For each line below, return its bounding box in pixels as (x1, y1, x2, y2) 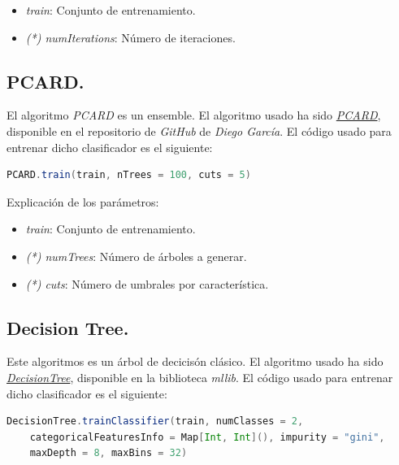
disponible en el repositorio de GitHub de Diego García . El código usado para (7, 122, 392, 139)
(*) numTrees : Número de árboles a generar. (25, 247, 247, 264)
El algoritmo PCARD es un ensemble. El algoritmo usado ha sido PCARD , (7, 106, 381, 124)
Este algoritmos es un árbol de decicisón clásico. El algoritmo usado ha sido (7, 353, 384, 370)
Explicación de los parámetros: (7, 193, 159, 210)
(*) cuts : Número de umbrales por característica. (25, 275, 269, 292)
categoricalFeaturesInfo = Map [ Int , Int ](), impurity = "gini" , (29, 431, 385, 443)
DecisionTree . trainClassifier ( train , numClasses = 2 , (7, 415, 304, 428)
